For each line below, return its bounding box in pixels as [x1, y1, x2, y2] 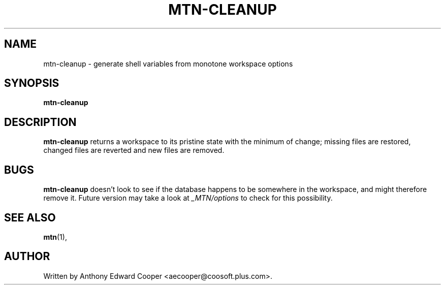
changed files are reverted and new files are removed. [43, 146, 225, 155]
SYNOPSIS [4, 77, 59, 90]
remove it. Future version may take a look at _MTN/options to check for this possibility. [43, 194, 333, 203]
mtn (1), [43, 232, 67, 241]
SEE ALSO [4, 211, 56, 224]
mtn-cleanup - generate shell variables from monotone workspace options [43, 59, 293, 68]
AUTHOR [4, 250, 50, 263]
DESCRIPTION [4, 115, 77, 129]
